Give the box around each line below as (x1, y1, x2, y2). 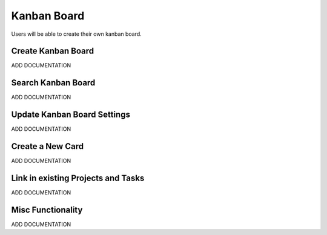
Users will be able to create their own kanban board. (11, 30, 142, 38)
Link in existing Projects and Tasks (11, 173, 145, 183)
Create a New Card (11, 141, 84, 151)
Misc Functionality (11, 205, 83, 215)
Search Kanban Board (11, 78, 96, 88)
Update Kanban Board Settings (11, 110, 130, 120)
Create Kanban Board (11, 46, 94, 56)
